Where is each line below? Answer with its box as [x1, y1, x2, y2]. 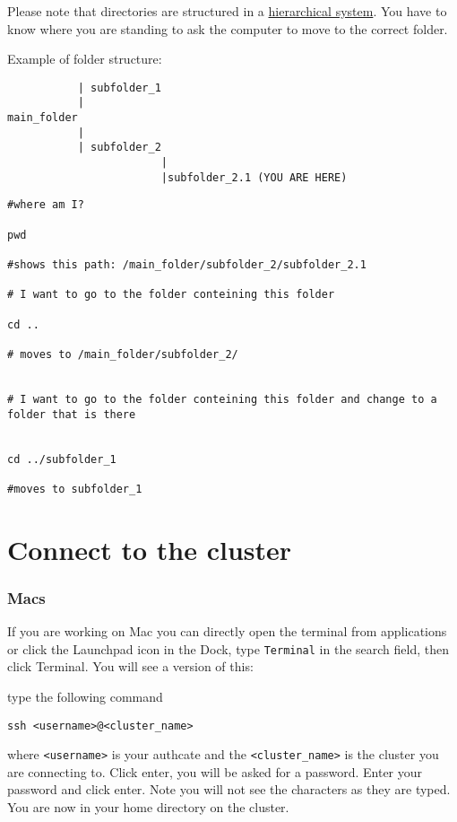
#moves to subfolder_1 [7, 482, 142, 495]
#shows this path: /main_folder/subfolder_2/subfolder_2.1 [7, 258, 366, 271]
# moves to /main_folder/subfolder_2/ [7, 347, 238, 361]
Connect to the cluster [7, 530, 292, 567]
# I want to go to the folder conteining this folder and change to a [7, 392, 437, 406]
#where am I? [7, 198, 84, 212]
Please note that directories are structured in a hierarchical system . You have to [7, 2, 447, 20]
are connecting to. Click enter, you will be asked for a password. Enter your [7, 762, 423, 781]
